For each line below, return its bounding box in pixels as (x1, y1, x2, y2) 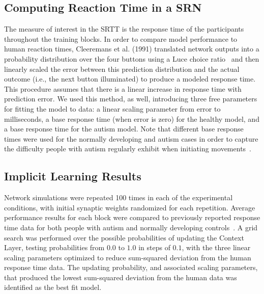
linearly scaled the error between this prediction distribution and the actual (4, 63, 240, 74)
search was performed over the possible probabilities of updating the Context (4, 232, 244, 243)
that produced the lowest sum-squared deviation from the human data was (4, 272, 237, 282)
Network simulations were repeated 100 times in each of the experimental (4, 192, 233, 203)
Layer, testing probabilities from (4, 242, 105, 253)
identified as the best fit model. (4, 282, 102, 292)
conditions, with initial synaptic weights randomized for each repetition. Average (4, 202, 255, 212)
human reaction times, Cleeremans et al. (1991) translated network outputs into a (4, 43, 259, 54)
